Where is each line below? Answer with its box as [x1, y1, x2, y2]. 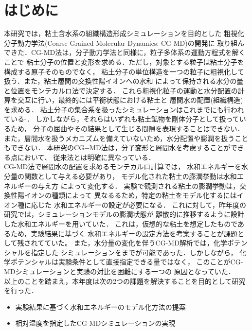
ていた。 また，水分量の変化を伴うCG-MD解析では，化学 [44, 238, 227, 248]
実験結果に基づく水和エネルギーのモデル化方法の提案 [15, 301, 186, 312]
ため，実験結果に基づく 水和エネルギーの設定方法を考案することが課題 [10, 228, 237, 238]
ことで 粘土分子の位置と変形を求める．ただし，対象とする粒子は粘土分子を [4, 56, 244, 67]
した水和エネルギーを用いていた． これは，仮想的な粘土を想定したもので [4, 219, 238, 228]
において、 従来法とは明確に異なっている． [17, 152, 155, 162]
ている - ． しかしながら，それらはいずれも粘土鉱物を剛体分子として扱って [4, 114, 239, 124]
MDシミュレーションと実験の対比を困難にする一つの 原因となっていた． [4, 266, 235, 276]
